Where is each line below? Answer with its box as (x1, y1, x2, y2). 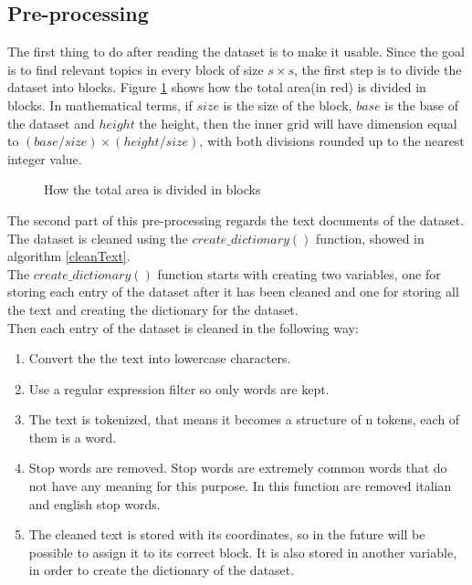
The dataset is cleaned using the (7, 228, 188, 247)
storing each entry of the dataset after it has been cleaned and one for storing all (7, 282, 459, 301)
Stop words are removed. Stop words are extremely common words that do (28, 458, 447, 477)
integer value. (7, 149, 82, 168)
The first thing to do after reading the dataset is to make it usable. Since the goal (7, 42, 465, 61)
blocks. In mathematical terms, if (7, 95, 193, 114)
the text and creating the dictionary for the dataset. (7, 299, 299, 319)
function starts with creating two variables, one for (157, 264, 441, 283)
